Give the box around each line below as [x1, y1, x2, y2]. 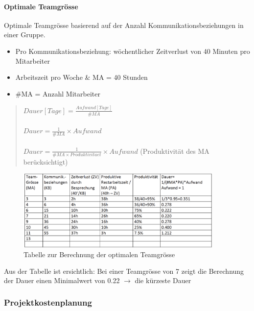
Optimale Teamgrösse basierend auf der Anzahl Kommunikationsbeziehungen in [4, 20, 244, 30]
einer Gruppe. [4, 29, 46, 40]
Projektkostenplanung [4, 296, 92, 308]
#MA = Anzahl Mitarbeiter [15, 88, 100, 98]
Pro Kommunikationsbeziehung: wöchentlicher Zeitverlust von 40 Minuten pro [15, 46, 250, 56]
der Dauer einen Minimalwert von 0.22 [4, 275, 120, 286]
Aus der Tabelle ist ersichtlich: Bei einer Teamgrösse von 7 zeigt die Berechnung [4, 265, 244, 276]
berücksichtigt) [23, 156, 68, 167]
